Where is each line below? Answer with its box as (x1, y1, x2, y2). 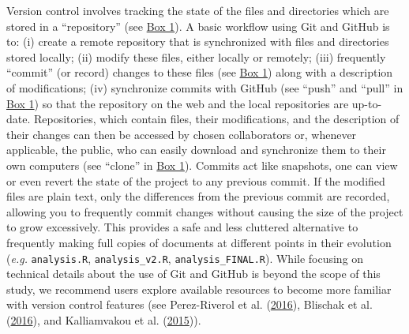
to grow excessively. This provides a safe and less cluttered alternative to (6, 219, 358, 235)
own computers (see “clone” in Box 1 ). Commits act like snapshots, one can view (6, 156, 398, 173)
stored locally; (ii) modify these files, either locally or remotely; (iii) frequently (6, 48, 386, 65)
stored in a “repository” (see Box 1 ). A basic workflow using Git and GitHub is (6, 17, 390, 34)
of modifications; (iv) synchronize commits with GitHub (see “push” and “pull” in (6, 79, 403, 96)
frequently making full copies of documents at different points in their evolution (6, 234, 392, 250)
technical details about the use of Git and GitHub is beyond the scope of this (6, 265, 381, 282)
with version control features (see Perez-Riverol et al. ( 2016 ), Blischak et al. (6, 296, 373, 313)
